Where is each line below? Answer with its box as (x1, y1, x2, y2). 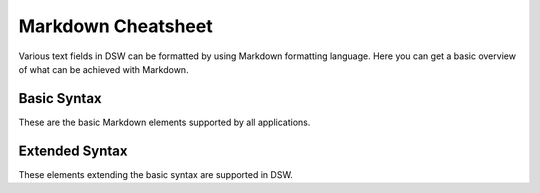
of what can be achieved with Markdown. (18, 63, 189, 75)
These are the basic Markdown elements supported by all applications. (18, 116, 311, 128)
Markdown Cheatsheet (18, 15, 214, 37)
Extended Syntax (18, 142, 128, 159)
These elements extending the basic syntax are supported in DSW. (18, 168, 294, 180)
